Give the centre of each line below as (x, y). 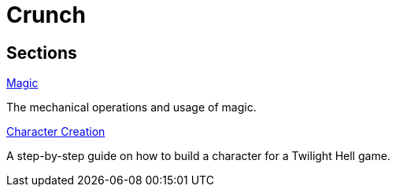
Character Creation (56, 132)
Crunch (46, 15)
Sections (42, 53)
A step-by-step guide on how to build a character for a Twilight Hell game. (198, 156)
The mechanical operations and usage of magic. (131, 107)
